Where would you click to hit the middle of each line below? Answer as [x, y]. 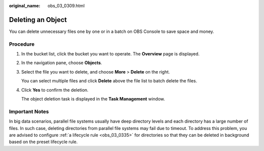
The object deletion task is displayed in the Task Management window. [93, 99]
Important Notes [29, 111]
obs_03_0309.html [66, 6]
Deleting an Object [38, 20]
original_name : [25, 6]
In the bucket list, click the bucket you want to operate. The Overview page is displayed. [110, 54]
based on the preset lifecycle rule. [43, 142]
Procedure [22, 44]
